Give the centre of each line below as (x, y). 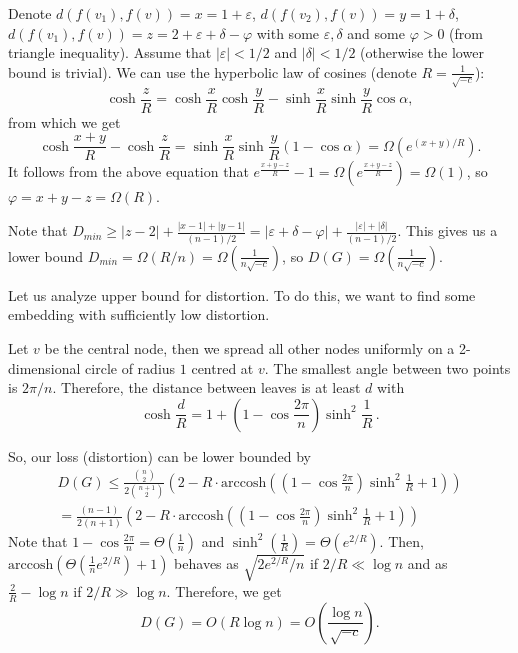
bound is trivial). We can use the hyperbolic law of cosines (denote (212, 71)
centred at (222, 367)
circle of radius (130, 367)
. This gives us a (447, 230)
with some (288, 32)
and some (376, 32)
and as (427, 562)
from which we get (64, 121)
